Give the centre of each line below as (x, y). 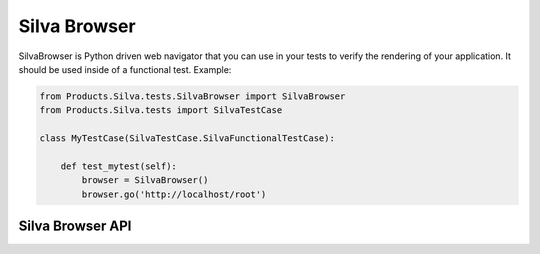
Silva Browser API (75, 226)
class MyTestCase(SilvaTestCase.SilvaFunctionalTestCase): (187, 138)
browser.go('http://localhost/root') (174, 194)
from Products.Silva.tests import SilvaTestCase (161, 110)
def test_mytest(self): (118, 166)
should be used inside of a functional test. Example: (125, 69)
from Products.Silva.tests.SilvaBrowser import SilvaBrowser (192, 96)
